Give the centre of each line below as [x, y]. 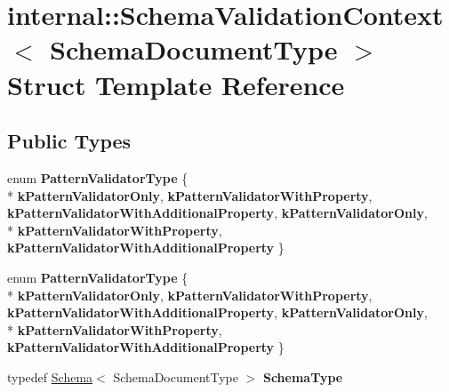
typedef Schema [50, 376]
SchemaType [303, 376]
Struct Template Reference [176, 84]
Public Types [69, 141]
